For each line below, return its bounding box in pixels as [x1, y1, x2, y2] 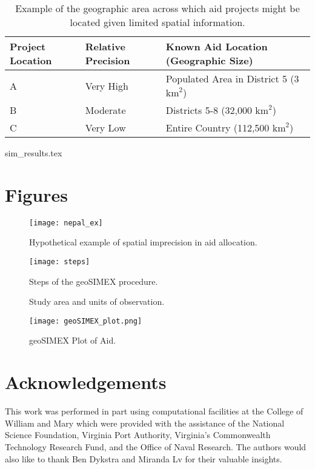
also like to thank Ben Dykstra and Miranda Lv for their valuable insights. [5, 452, 282, 465]
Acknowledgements [5, 370, 167, 394]
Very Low [85, 121, 126, 135]
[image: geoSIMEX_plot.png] [29, 316, 142, 325]
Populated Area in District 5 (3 [165, 72, 299, 85]
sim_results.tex [5, 147, 62, 159]
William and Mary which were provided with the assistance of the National [5, 416, 285, 429]
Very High [85, 78, 128, 93]
